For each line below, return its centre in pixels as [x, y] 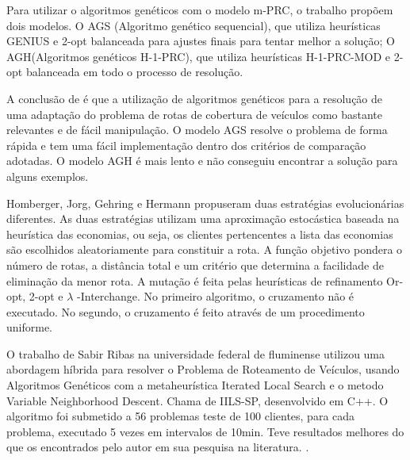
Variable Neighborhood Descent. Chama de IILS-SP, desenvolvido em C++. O [197, 400]
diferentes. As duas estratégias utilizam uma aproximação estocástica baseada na [203, 218]
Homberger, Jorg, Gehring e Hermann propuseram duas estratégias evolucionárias [205, 203]
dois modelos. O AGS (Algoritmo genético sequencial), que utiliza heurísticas [194, 25]
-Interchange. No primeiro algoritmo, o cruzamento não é [216, 296]
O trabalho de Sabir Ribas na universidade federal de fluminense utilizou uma [196, 353]
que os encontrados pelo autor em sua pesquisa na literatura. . [158, 447]
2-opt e [46, 296]
